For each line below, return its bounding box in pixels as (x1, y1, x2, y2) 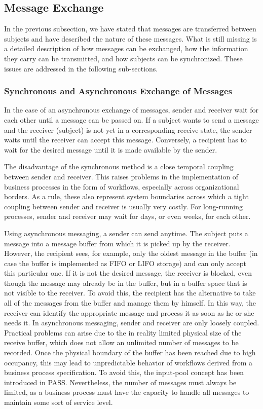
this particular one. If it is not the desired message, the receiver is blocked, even (4, 268, 252, 278)
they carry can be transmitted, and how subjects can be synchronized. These (4, 53, 243, 63)
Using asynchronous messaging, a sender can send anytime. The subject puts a (4, 228, 248, 238)
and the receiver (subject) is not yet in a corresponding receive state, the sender (4, 124, 252, 135)
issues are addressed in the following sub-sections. (4, 63, 158, 73)
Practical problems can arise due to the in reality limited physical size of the (4, 327, 242, 338)
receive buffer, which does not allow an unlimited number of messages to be (4, 337, 239, 348)
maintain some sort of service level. (4, 397, 113, 407)
